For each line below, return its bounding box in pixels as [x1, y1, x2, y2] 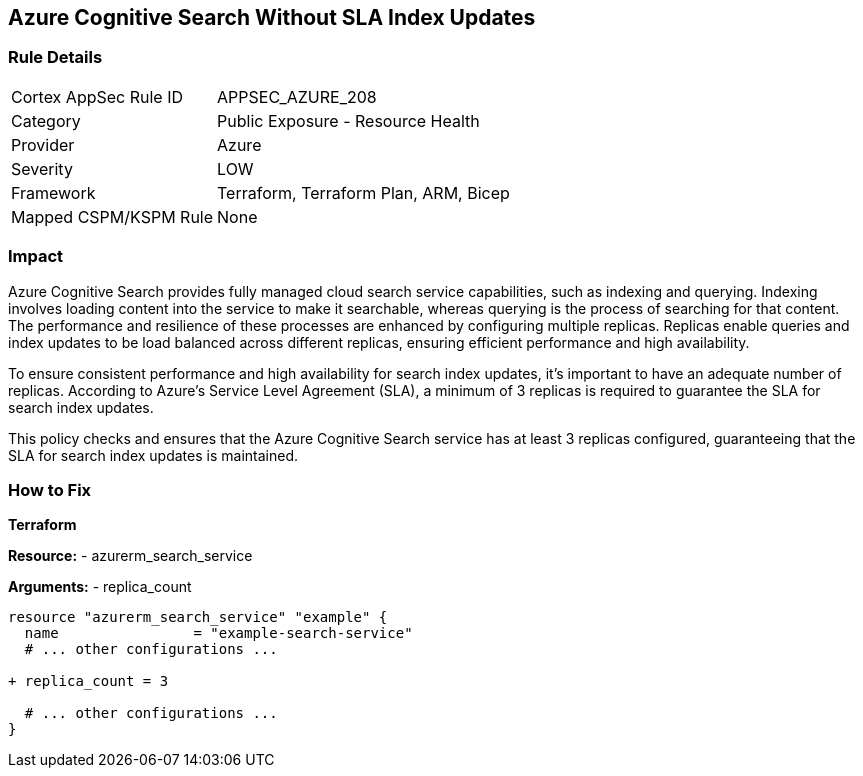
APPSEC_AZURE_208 [217, 86, 377, 107]
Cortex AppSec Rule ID [11, 86, 184, 107]
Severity [11, 158, 73, 179]
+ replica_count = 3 [8, 673, 169, 690]
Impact [8, 246, 64, 267]
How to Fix [8, 479, 92, 500]
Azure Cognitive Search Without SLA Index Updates [8, 5, 536, 30]
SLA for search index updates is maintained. [8, 446, 298, 464]
